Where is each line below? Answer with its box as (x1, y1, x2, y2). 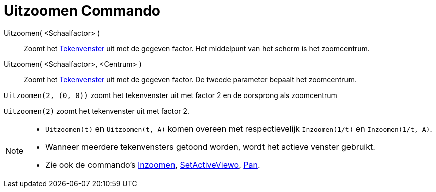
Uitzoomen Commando (4, 2, 160, 19)
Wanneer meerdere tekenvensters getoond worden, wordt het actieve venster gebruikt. (45, 141, 375, 152)
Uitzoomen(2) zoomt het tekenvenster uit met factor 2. (4, 106, 190, 115)
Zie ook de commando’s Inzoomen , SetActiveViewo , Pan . (45, 159, 260, 170)
